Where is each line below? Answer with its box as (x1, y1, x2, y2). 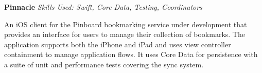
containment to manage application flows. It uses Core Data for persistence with (4, 49, 258, 60)
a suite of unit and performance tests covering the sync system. (4, 59, 204, 69)
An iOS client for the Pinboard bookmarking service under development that (4, 19, 247, 29)
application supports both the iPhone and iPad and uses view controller (4, 39, 231, 49)
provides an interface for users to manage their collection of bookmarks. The (4, 29, 245, 40)
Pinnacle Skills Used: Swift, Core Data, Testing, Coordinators (4, 2, 202, 12)
